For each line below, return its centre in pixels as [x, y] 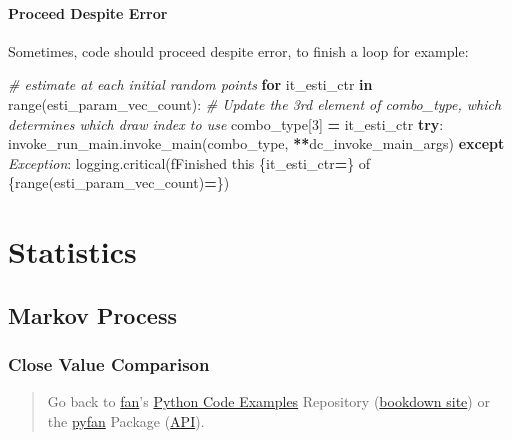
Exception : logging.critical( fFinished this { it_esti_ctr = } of [189, 162]
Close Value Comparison [109, 364]
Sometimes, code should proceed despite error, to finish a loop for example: [238, 50]
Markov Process [92, 314]
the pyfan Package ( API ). [126, 420]
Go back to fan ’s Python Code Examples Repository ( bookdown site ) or [268, 401]
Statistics [72, 251]
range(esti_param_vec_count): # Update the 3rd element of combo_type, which [255, 103]
